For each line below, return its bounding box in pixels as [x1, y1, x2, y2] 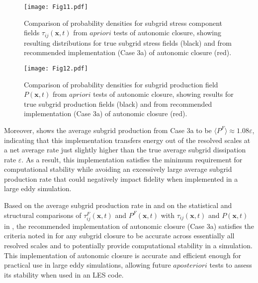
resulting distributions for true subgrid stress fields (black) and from [24, 37, 232, 48]
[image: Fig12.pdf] [24, 65, 88, 72]
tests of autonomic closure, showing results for [93, 89, 234, 99]
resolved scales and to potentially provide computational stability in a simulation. [4, 240, 253, 251]
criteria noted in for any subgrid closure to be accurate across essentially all [4, 230, 235, 241]
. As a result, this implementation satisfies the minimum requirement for [21, 154, 243, 164]
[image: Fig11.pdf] [24, 3, 88, 10]
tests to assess [209, 260, 252, 270]
